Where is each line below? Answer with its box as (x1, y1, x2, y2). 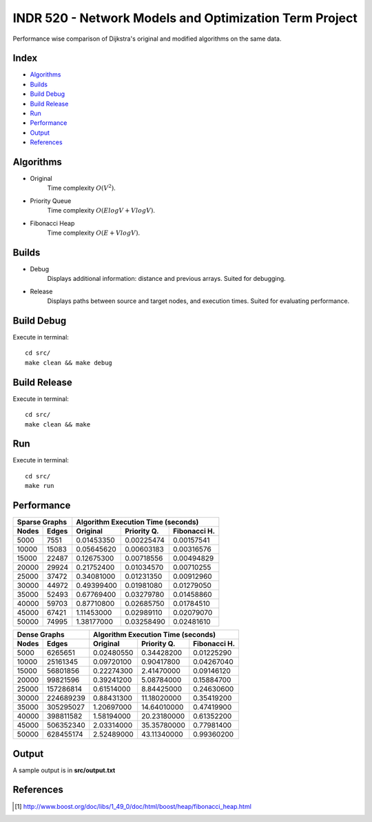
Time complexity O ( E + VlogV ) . (47, 228, 141, 237)
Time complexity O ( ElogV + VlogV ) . (47, 206, 155, 215)
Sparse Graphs (17, 518, 68, 527)
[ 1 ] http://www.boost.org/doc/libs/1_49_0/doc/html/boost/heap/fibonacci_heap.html (14, 802, 251, 810)
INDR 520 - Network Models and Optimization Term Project (12, 10, 358, 26)
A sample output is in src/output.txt (12, 766, 116, 774)
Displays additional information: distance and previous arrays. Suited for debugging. (47, 275, 286, 283)
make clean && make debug (25, 359, 113, 366)
